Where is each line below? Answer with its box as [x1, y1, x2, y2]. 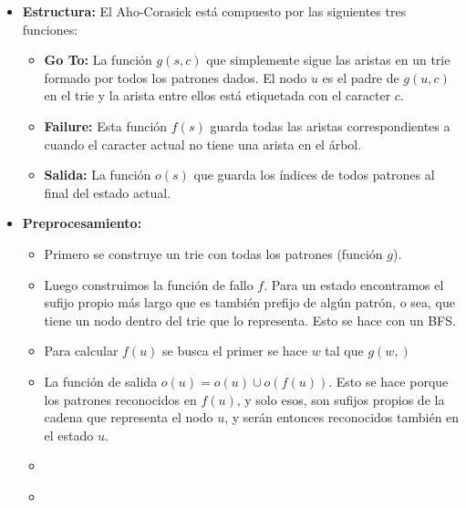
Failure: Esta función [44, 116, 168, 135]
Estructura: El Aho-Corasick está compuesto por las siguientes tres [22, 2, 407, 20]
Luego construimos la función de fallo [44, 275, 254, 294]
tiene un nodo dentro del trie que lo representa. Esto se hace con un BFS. [44, 310, 456, 329]
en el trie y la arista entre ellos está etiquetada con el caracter [44, 86, 391, 105]
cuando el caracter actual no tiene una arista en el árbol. [44, 134, 362, 153]
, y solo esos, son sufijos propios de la [236, 389, 445, 409]
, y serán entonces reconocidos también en [224, 408, 460, 427]
